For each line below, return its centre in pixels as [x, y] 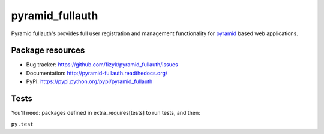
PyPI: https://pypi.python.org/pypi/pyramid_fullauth [89, 81]
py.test [22, 124]
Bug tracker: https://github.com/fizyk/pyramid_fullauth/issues [102, 65]
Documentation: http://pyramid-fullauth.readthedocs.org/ [97, 73]
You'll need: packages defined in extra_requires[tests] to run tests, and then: [106, 113]
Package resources [48, 51]
